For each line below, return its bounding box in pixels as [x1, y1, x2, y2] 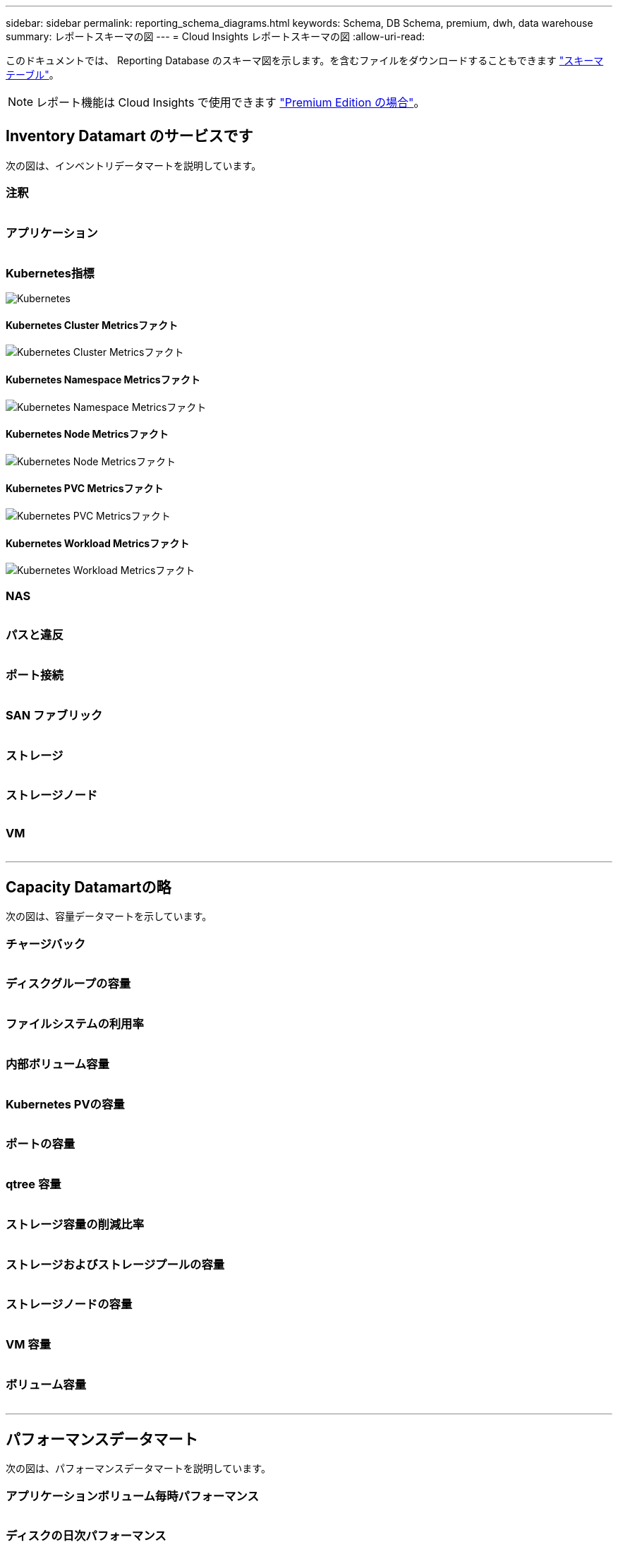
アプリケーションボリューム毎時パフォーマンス [6, 1488, 259, 1503]
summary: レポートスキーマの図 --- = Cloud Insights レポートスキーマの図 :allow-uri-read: [6, 30, 425, 42]
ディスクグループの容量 [6, 976, 131, 991]
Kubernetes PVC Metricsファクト [6, 482, 164, 495]
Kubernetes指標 [6, 265, 95, 280]
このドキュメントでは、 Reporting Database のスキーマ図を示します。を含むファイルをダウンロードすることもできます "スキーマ [6, 54, 604, 66]
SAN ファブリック [6, 707, 103, 722]
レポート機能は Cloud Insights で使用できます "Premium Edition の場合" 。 [36, 95, 425, 109]
